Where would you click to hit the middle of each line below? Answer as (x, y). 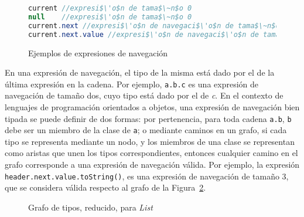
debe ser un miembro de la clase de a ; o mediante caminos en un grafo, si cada (146, 130)
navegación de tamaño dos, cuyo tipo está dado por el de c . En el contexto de (144, 95)
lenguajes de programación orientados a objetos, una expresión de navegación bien (152, 106)
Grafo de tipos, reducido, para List (90, 207)
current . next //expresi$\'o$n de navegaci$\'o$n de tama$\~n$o (154, 26)
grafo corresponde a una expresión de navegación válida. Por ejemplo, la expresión (152, 165)
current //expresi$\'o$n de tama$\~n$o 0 (110, 8)
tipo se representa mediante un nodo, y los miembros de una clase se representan (150, 141)
